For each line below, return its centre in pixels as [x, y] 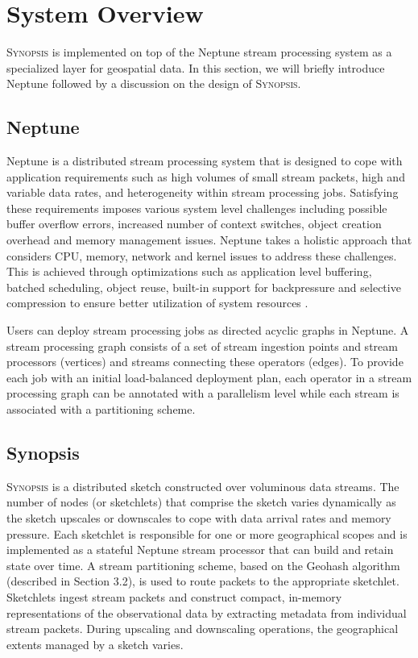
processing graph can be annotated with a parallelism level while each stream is [203, 393]
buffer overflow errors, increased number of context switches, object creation [194, 224]
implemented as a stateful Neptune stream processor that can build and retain [200, 550]
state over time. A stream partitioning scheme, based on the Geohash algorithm [203, 565]
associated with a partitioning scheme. [101, 409]
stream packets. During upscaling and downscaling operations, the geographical [203, 629]
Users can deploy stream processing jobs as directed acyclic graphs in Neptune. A [208, 330]
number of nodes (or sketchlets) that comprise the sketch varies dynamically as [201, 502]
